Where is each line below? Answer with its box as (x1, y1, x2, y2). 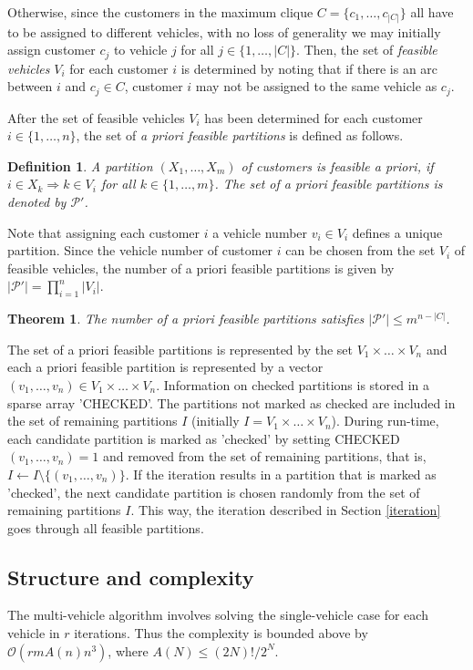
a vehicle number (212, 222, 308, 242)
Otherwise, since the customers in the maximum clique (7, 3, 314, 21)
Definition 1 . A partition (7, 156, 153, 175)
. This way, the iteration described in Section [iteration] (130, 500, 441, 520)
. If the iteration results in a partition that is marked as (125, 464, 437, 483)
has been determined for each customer (204, 108, 423, 127)
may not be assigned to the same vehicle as (195, 77, 437, 96)
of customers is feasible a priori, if (241, 156, 434, 175)
